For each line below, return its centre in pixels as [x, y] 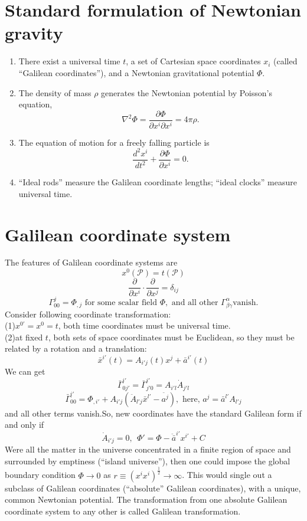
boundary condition [40, 475]
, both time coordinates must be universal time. [144, 325]
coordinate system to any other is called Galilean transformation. [123, 511]
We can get [25, 371]
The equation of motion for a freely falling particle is [114, 142]
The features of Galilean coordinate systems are [91, 262]
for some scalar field [121, 302]
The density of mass [55, 92]
